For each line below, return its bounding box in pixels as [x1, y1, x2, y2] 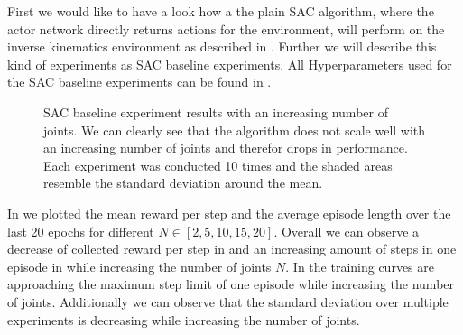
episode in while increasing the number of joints [7, 256, 272, 275]
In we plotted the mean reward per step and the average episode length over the [7, 203, 451, 222]
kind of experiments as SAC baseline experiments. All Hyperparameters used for [7, 54, 452, 73]
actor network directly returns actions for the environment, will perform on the [7, 19, 445, 38]
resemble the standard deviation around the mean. [43, 173, 323, 192]
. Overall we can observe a [273, 221, 420, 240]
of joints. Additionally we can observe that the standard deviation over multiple [7, 292, 449, 311]
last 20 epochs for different [7, 221, 154, 240]
